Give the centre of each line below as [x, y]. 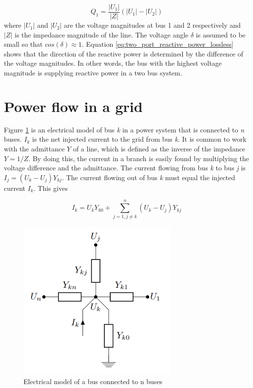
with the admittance [34, 148]
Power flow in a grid [73, 106]
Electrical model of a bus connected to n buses [93, 381]
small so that [23, 44]
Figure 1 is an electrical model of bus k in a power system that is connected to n [124, 129]
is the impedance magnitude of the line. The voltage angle [102, 34]
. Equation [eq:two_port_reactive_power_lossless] [157, 44]
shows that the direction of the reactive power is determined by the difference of [124, 53]
